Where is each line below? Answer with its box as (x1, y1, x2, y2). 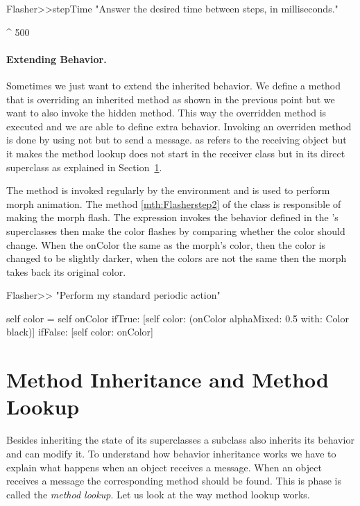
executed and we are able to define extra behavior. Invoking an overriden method (6, 119, 352, 133)
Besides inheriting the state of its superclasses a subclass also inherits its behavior (6, 433, 354, 447)
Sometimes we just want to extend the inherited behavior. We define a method (6, 78, 341, 92)
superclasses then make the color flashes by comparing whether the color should (6, 223, 345, 238)
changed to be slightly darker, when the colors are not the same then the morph (6, 251, 347, 265)
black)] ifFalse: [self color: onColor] (6, 324, 154, 339)
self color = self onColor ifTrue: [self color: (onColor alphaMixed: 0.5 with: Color (6, 311, 350, 325)
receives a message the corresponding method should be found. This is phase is (6, 473, 341, 488)
